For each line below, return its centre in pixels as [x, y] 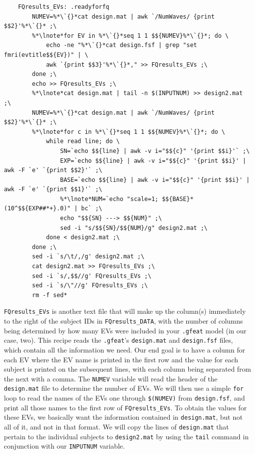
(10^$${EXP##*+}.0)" [38, 209]
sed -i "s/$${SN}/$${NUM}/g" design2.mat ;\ [134, 228]
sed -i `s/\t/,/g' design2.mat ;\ [88, 257]
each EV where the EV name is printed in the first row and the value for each [121, 359]
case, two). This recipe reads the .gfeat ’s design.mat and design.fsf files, [118, 340]
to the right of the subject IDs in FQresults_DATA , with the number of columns [124, 321]
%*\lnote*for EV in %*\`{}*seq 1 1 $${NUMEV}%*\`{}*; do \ [130, 36]
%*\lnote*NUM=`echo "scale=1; [109, 199]
